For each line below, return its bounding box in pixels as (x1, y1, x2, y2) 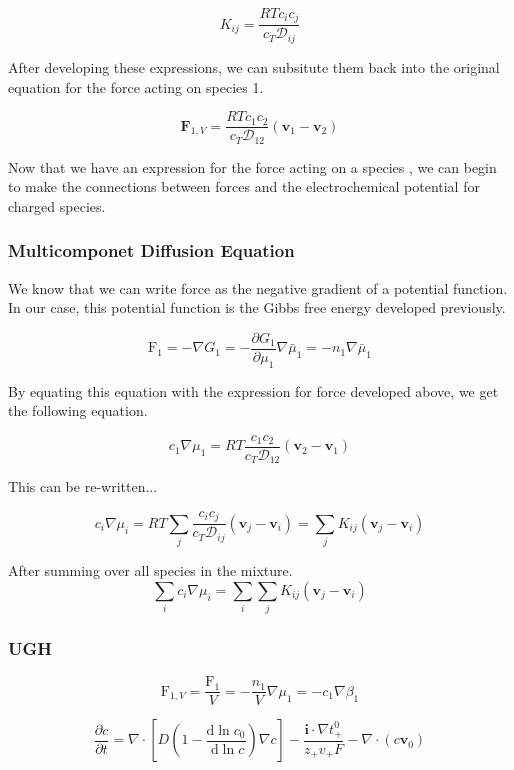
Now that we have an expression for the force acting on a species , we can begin (8, 156, 497, 177)
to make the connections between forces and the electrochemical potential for (8, 176, 480, 197)
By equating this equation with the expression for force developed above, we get (8, 380, 499, 401)
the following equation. (8, 400, 148, 421)
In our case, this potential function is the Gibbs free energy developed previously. (8, 297, 506, 318)
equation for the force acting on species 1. (8, 76, 264, 97)
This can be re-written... (8, 476, 158, 497)
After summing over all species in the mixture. (8, 560, 293, 581)
